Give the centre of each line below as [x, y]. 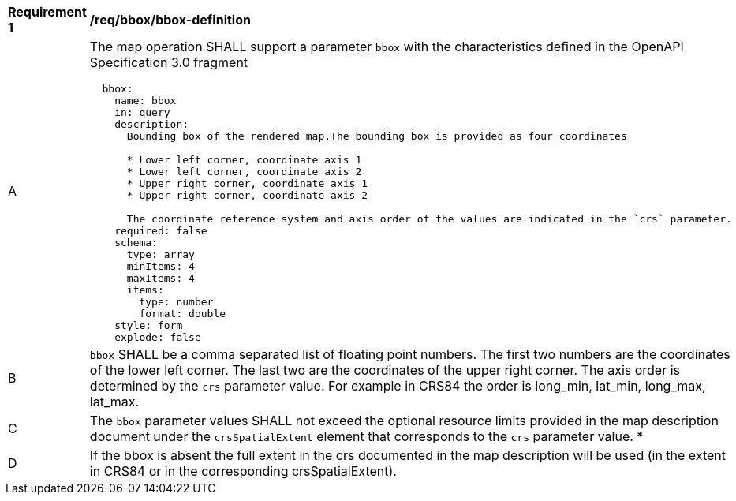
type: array [161, 254]
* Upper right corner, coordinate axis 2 [247, 195]
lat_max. [114, 402]
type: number [176, 302]
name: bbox [146, 101]
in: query [142, 112]
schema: [136, 243]
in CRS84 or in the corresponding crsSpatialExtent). [243, 471]
